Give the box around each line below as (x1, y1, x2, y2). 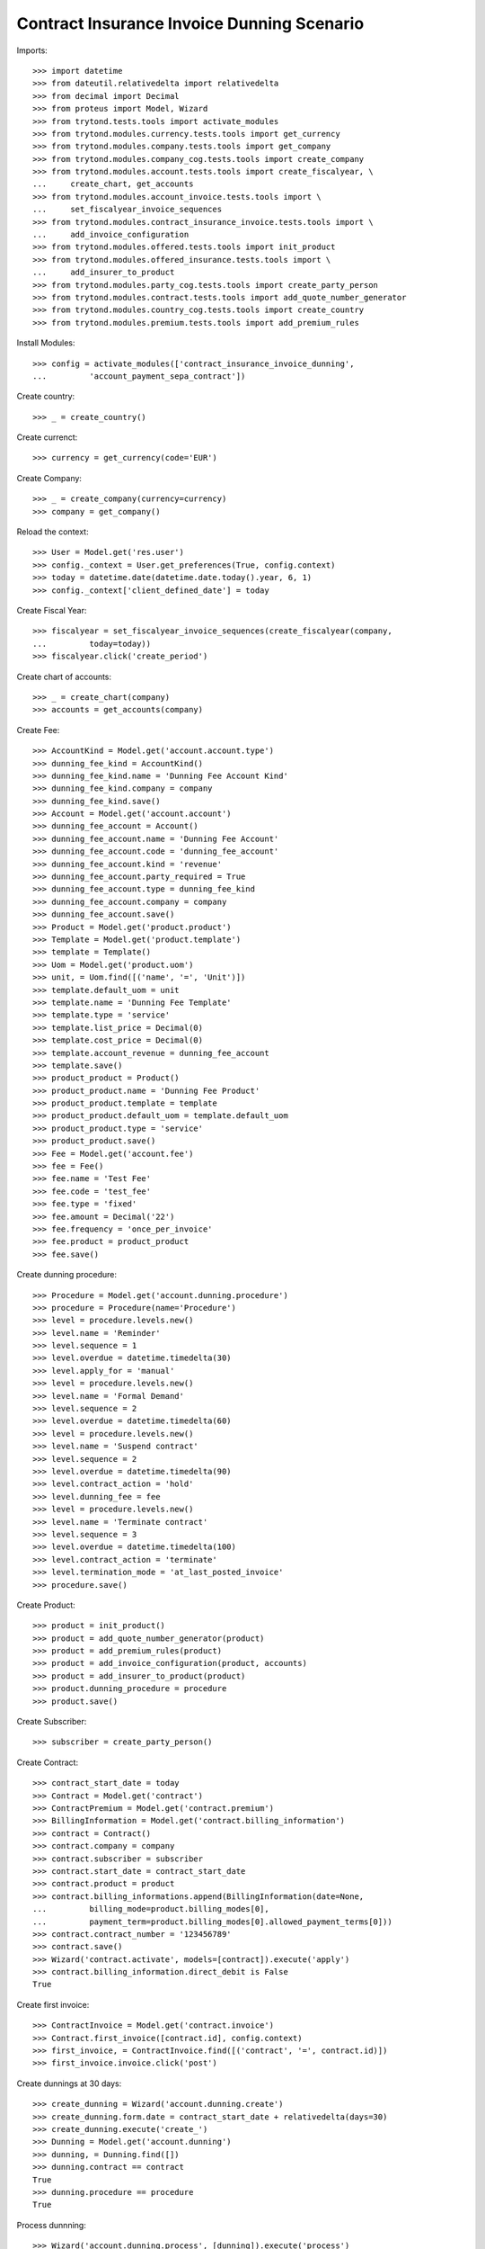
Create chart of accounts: (16, 671, 112, 682)
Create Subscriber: (16, 1716, 87, 1727)
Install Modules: (16, 337, 75, 348)
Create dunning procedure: (16, 1269, 117, 1280)
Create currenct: (16, 432, 78, 443)
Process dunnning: (16, 2219, 87, 2230)
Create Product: (16, 1599, 75, 1610)
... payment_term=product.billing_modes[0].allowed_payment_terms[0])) (32, 1916, 392, 1927)
